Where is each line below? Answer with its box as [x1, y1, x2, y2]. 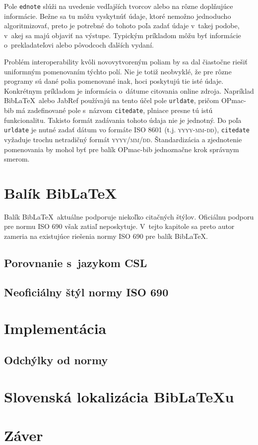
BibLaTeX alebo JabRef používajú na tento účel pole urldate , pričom [4, 95, 219, 106]
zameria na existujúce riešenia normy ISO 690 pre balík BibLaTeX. [4, 231, 208, 241]
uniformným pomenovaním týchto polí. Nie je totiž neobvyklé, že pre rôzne [4, 66, 232, 76]
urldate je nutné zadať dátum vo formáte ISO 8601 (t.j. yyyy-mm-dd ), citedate [4, 124, 250, 135]
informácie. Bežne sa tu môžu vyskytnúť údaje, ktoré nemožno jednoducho [4, 10, 231, 21]
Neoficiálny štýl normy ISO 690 [4, 284, 169, 299]
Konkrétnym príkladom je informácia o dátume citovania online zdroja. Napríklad [4, 85, 254, 96]
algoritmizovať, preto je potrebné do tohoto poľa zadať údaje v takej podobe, [4, 20, 240, 31]
